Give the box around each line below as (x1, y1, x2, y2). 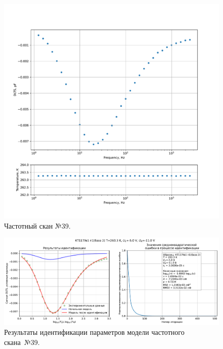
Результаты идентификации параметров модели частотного (4, 327, 184, 337)
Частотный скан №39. (4, 220, 71, 231)
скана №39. (4, 336, 40, 347)
